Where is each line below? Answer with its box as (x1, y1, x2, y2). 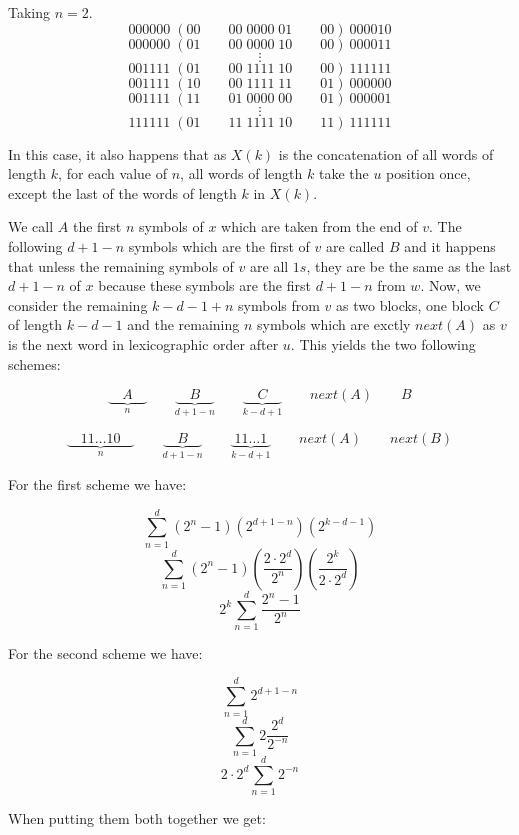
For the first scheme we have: (8, 474, 187, 494)
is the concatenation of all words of (278, 143, 494, 164)
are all (250, 255, 289, 276)
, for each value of (58, 163, 168, 184)
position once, (386, 163, 471, 184)
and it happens (404, 235, 496, 256)
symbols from (238, 294, 320, 315)
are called (325, 235, 385, 256)
